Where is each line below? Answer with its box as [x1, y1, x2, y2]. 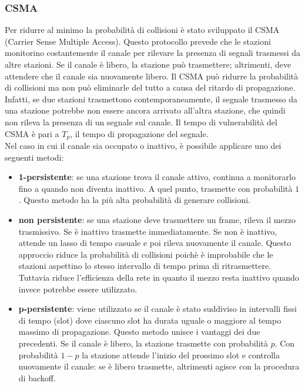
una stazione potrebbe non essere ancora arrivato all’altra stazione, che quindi [5, 104, 286, 117]
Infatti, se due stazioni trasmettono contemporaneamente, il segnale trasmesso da [5, 92, 297, 105]
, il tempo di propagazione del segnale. [70, 127, 209, 139]
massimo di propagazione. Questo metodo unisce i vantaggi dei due [18, 325, 260, 338]
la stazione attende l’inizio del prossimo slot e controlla [82, 348, 280, 361]
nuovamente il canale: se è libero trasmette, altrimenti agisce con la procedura [18, 360, 300, 372]
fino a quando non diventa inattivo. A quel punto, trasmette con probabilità [18, 182, 293, 194]
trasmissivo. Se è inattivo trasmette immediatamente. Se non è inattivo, [18, 225, 277, 237]
